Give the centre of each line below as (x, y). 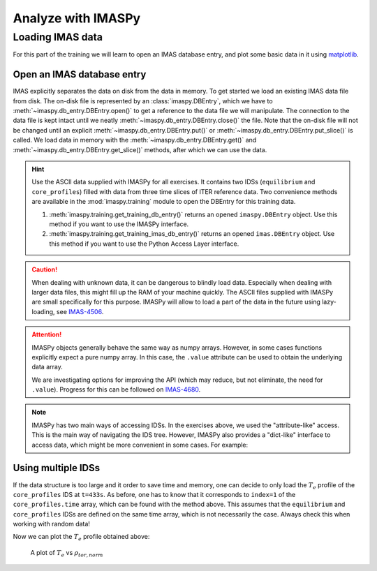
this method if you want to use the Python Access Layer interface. (144, 244)
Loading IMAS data (58, 37)
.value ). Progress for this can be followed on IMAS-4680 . (116, 390)
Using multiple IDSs (57, 468)
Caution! (45, 269)
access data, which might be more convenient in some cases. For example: (140, 445)
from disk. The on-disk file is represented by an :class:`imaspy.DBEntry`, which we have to (143, 101)
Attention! (47, 334)
